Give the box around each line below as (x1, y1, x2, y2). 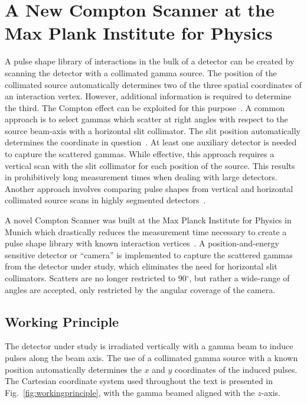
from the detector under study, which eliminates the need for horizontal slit (5, 260, 277, 272)
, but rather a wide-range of (189, 272, 290, 284)
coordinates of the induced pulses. (175, 363, 298, 375)
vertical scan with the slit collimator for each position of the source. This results (5, 159, 295, 171)
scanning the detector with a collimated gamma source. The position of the (5, 66, 277, 79)
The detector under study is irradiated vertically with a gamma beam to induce (5, 340, 293, 352)
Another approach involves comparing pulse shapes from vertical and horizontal (5, 182, 293, 194)
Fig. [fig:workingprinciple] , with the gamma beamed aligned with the (5, 386, 255, 398)
